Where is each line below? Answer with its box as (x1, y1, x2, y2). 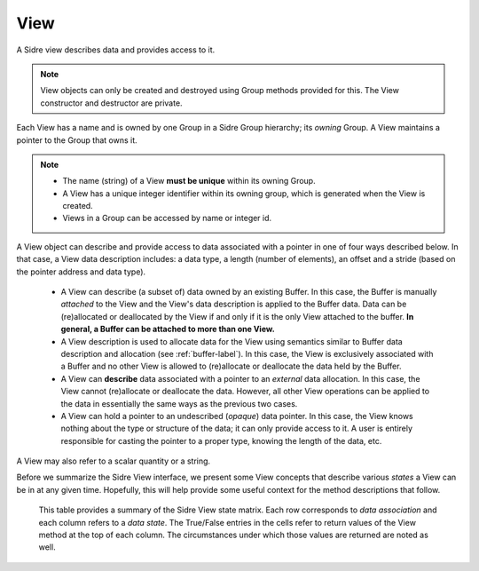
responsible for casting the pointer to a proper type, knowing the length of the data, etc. (60, 435, 382, 446)
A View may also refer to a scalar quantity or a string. (16, 456, 211, 466)
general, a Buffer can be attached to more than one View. (60, 324, 275, 335)
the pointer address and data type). (16, 266, 146, 277)
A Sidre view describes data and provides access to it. (16, 44, 216, 55)
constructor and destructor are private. (40, 98, 183, 108)
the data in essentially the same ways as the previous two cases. (60, 398, 298, 408)
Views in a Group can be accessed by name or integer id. (62, 213, 272, 224)
